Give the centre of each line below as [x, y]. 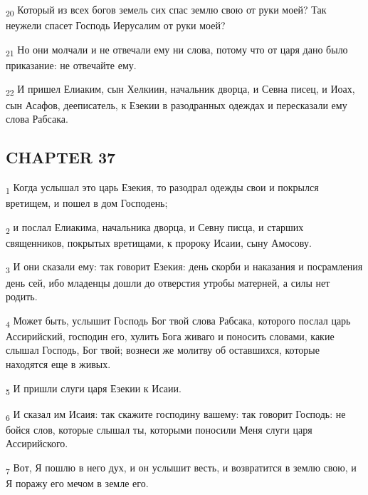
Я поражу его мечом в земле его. [77, 483]
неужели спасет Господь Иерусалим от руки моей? [116, 25]
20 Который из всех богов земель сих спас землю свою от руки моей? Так [166, 10]
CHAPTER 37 [61, 157]
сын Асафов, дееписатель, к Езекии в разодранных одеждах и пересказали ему [177, 104]
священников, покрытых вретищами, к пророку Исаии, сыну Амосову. [159, 242]
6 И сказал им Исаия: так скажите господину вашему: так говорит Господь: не [176, 414]
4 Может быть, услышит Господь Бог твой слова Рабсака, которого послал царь [178, 321]
